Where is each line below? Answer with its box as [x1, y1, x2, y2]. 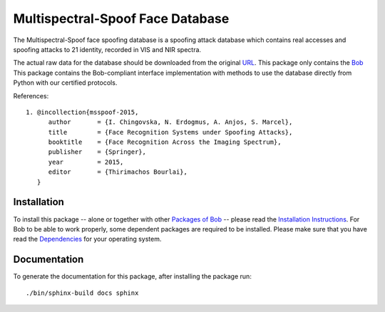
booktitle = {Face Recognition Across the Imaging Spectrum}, [48, 138, 282, 146]
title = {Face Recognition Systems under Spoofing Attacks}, [48, 128, 293, 136]
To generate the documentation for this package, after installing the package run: [13, 272, 252, 281]
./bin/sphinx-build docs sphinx [26, 288, 139, 297]
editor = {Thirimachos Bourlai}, [48, 168, 188, 176]
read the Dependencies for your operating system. [13, 235, 162, 244]
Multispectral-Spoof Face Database [13, 11, 230, 26]
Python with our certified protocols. [13, 78, 118, 87]
